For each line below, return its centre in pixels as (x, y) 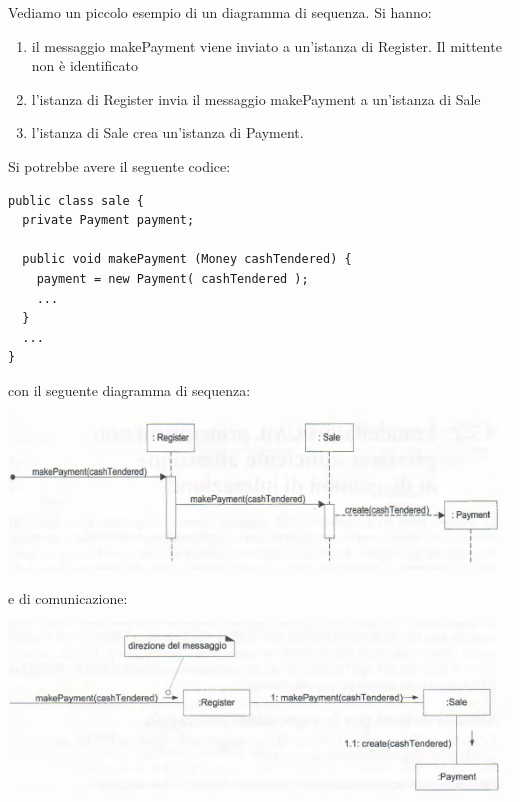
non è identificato (84, 65)
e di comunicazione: (68, 597)
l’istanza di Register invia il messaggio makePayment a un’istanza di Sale (256, 98)
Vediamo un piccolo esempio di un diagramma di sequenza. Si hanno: (220, 12)
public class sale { (76, 200)
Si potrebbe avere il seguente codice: (119, 165)
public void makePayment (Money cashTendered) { (187, 259)
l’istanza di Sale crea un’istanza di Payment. (167, 132)
